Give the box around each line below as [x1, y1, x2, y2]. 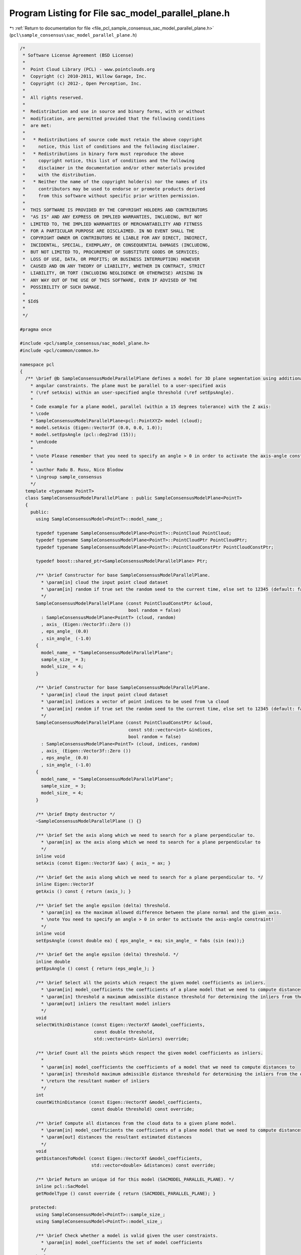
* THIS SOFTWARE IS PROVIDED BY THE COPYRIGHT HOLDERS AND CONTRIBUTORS [23, 207, 208, 213]
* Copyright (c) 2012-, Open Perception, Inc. [23, 80, 142, 86]
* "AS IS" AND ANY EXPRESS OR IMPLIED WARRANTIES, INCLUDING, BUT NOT [23, 214, 203, 220]
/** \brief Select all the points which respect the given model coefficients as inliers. [36, 979, 266, 985]
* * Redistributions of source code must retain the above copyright [23, 137, 203, 143]
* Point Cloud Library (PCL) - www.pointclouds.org [23, 67, 155, 72]
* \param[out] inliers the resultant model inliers [41, 1001, 171, 1007]
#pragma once [20, 326, 52, 332]
